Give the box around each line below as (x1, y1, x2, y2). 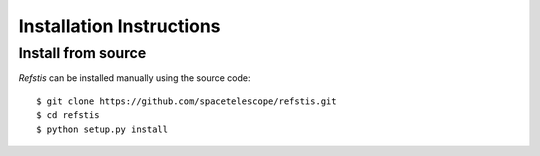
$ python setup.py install (36, 123, 169, 135)
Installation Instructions (18, 15, 221, 37)
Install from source (18, 44, 147, 62)
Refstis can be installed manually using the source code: (18, 72, 251, 84)
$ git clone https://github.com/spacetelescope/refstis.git (36, 95, 337, 107)
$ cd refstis (36, 110, 100, 121)
